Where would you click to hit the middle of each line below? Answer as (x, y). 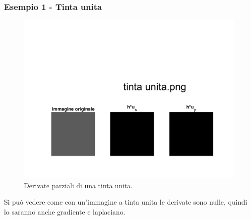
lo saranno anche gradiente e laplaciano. (65, 212)
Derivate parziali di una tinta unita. (78, 185)
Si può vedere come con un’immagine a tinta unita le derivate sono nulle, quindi (126, 202)
